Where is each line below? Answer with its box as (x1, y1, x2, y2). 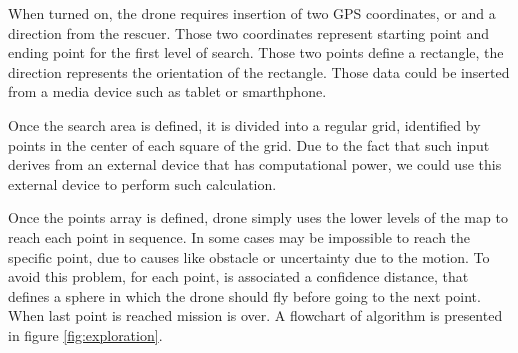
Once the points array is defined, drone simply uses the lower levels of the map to (8, 207, 508, 228)
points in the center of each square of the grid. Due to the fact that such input (8, 134, 490, 155)
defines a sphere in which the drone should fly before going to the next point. (8, 285, 481, 306)
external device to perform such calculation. (8, 173, 277, 194)
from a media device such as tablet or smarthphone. (8, 81, 327, 102)
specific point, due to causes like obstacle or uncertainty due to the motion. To (8, 246, 490, 267)
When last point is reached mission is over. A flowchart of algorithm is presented (8, 305, 503, 326)
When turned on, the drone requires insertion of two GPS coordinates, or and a (8, 3, 496, 23)
